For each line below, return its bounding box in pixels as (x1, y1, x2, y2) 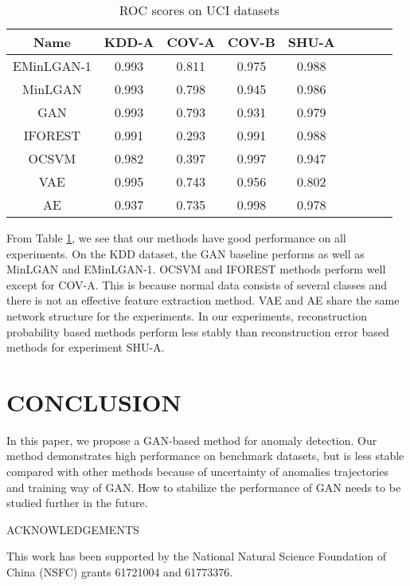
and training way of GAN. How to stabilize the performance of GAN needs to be (6, 478, 401, 495)
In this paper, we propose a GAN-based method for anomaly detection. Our (6, 431, 377, 448)
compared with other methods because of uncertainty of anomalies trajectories (6, 463, 389, 480)
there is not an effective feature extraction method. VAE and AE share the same (6, 292, 400, 309)
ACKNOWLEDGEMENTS (6, 521, 139, 537)
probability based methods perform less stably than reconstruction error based (6, 323, 389, 340)
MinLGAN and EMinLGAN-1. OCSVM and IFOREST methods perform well (6, 261, 386, 277)
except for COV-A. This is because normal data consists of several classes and (6, 276, 387, 293)
